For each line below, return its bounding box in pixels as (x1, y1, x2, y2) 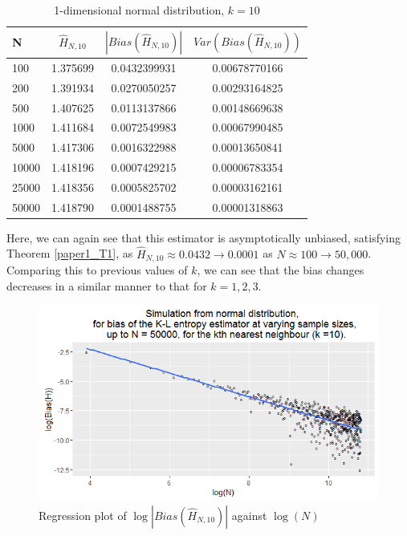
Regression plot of (39, 507, 127, 524)
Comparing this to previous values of (6, 262, 188, 278)
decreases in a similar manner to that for (6, 277, 207, 294)
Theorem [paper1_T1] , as (6, 245, 133, 262)
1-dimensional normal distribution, (54, 2, 225, 18)
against (231, 507, 267, 524)
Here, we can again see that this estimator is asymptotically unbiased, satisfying (6, 229, 401, 246)
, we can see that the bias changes (197, 262, 364, 278)
